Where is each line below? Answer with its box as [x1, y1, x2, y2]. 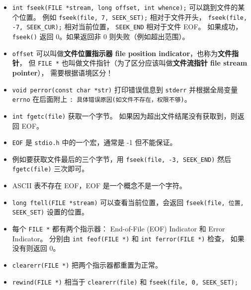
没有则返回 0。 [12, 243, 60, 253]
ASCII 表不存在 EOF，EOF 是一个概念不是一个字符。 [12, 180, 186, 191]
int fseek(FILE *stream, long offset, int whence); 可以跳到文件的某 [12, 2, 245, 12]
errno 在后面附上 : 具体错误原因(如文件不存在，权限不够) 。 [12, 94, 191, 104]
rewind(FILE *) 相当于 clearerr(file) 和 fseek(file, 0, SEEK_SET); [12, 276, 238, 287]
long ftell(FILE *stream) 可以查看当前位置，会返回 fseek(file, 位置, [12, 197, 244, 207]
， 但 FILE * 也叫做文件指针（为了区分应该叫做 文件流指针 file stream [19, 58, 248, 68]
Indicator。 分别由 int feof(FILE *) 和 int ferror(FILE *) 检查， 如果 [12, 233, 245, 243]
